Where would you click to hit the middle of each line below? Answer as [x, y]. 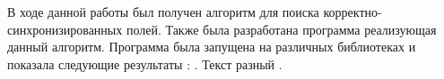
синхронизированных [65, 29]
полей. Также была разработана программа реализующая [281, 29]
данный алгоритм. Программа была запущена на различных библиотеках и [212, 47]
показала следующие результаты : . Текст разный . [145, 63]
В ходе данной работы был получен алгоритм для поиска [163, 12]
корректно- [353, 12]
